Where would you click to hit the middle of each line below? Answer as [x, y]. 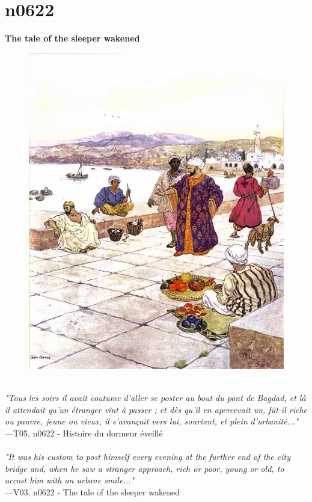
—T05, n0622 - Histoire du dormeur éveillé [84, 433]
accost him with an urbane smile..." [70, 480]
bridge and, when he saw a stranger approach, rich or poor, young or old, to [145, 468]
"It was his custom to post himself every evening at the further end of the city [148, 457]
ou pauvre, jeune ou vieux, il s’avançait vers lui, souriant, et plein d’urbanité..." [152, 421]
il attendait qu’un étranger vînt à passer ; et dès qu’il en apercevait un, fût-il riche [156, 409]
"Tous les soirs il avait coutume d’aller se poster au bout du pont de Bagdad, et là [155, 398]
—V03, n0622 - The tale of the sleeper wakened [92, 492]
